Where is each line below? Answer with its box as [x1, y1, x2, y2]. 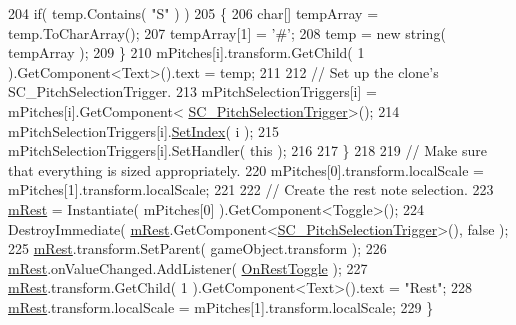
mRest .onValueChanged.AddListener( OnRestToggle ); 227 [8, 257, 368, 278]
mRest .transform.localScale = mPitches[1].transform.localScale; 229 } [8, 296, 434, 317]
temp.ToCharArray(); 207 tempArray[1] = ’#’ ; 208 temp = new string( [8, 22, 446, 43]
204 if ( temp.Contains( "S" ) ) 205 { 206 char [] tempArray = [8, 3, 379, 23]
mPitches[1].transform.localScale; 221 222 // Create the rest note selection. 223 [8, 179, 494, 200]
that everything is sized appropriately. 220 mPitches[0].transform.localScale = [8, 159, 484, 180]
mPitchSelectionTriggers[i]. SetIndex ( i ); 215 [8, 120, 280, 141]
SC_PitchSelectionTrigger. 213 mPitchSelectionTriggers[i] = [8, 81, 377, 102]
